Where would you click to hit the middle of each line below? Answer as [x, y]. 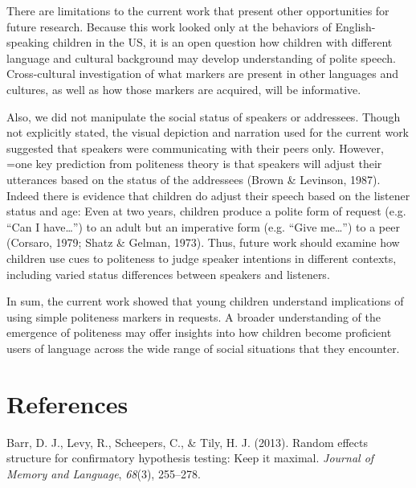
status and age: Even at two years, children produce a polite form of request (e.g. [206, 211]
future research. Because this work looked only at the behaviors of [169, 26]
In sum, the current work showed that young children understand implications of [205, 301]
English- [355, 26]
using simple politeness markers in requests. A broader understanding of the [194, 316]
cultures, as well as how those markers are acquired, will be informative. [184, 89]
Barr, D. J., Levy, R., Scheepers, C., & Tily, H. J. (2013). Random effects [188, 442]
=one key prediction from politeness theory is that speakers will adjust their [194, 164]
